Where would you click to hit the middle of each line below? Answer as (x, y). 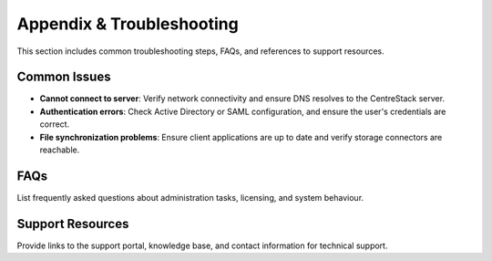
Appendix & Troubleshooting (128, 24)
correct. (55, 124)
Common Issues (64, 77)
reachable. (60, 150)
